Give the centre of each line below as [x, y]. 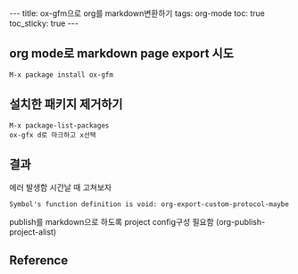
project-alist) [33, 232]
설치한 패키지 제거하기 [66, 104]
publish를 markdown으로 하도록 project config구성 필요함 [112, 222]
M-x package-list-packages [59, 125]
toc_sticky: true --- [44, 23]
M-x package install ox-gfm [62, 75]
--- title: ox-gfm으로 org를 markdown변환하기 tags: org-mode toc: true [137, 13]
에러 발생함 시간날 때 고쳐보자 [61, 187]
